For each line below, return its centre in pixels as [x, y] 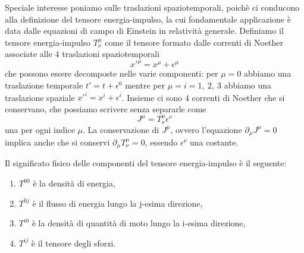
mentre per [145, 85]
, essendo [161, 142]
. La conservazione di [121, 129]
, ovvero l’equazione [206, 129]
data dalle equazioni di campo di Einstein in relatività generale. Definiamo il [144, 31]
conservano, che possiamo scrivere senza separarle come [106, 108]
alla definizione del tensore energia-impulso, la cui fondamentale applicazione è [148, 19]
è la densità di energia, [74, 183]
